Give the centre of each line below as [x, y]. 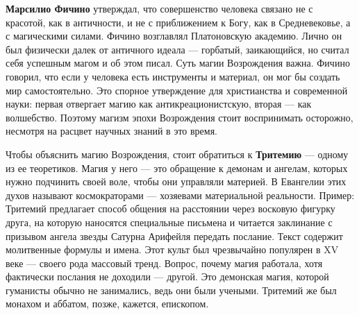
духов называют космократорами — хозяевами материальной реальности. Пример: [180, 195]
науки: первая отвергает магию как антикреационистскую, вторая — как [159, 104]
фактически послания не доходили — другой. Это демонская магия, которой [167, 276]
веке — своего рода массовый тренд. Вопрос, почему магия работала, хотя [164, 263]
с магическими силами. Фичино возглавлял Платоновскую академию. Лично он [174, 36]
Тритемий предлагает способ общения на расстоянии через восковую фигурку [170, 208]
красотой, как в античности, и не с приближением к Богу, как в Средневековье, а [178, 22]
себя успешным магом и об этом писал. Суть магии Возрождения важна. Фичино [178, 63]
